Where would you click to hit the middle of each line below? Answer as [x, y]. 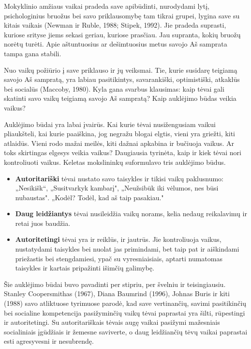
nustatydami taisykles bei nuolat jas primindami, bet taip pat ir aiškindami [127, 249]
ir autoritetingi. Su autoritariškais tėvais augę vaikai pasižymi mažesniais [112, 322]
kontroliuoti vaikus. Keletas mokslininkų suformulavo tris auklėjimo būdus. [115, 162]
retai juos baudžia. [43, 223]
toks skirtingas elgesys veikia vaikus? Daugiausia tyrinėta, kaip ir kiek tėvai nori [123, 152]
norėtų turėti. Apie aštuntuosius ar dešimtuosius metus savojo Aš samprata [116, 44]
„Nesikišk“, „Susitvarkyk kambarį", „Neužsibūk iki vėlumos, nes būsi [117, 188]
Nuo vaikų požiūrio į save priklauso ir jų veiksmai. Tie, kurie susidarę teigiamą [121, 70]
